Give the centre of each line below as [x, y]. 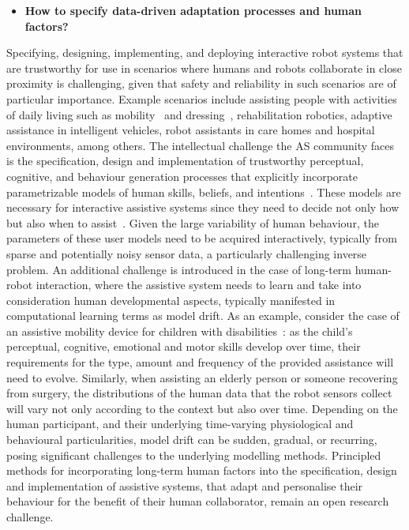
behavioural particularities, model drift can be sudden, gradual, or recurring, [192, 440]
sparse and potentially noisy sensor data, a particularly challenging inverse [187, 253]
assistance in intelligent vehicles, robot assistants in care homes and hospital [191, 130]
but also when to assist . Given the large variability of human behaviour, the [193, 222]
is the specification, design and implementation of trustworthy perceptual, [185, 161]
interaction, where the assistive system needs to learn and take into [199, 285]
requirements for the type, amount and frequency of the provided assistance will [200, 362]
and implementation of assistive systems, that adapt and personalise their [185, 485]
